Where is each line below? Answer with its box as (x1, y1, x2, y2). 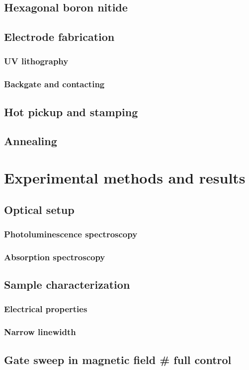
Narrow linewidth (4, 326, 76, 338)
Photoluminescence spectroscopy (4, 227, 138, 240)
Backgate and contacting (4, 78, 105, 90)
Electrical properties (4, 303, 87, 315)
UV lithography (4, 55, 69, 67)
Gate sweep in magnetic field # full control (4, 352, 232, 367)
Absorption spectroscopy (4, 250, 105, 263)
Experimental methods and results (4, 168, 246, 187)
